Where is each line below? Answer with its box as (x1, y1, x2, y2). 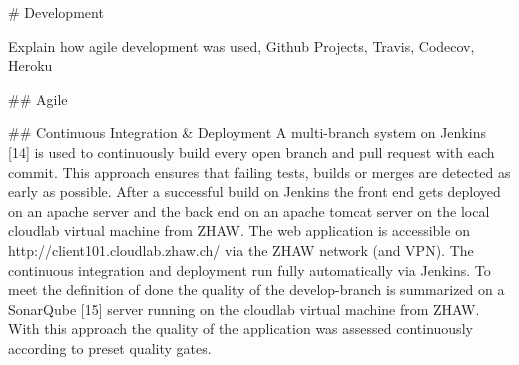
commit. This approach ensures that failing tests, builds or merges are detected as (8, 161, 511, 182)
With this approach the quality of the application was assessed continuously (8, 318, 473, 339)
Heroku (8, 55, 53, 76)
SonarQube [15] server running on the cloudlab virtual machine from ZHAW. (8, 298, 480, 319)
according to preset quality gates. (8, 337, 212, 358)
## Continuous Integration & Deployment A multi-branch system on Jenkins (8, 122, 486, 143)
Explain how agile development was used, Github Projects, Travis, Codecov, (8, 35, 475, 56)
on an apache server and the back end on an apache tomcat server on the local (8, 200, 490, 221)
